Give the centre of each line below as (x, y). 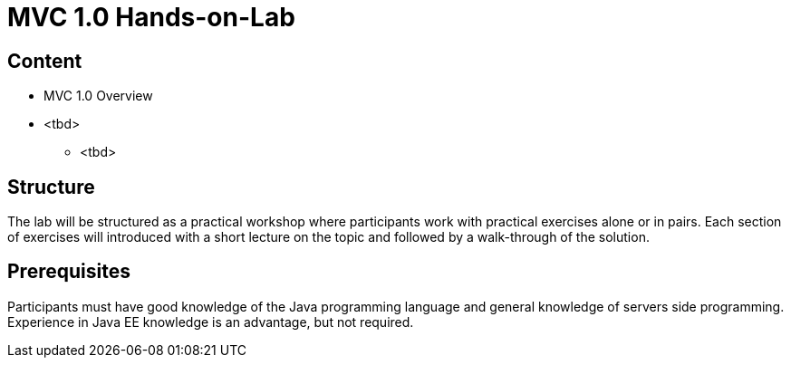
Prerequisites (69, 272)
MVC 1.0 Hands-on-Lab (151, 17)
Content (45, 61)
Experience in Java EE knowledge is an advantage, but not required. (211, 322)
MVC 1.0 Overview (98, 96)
